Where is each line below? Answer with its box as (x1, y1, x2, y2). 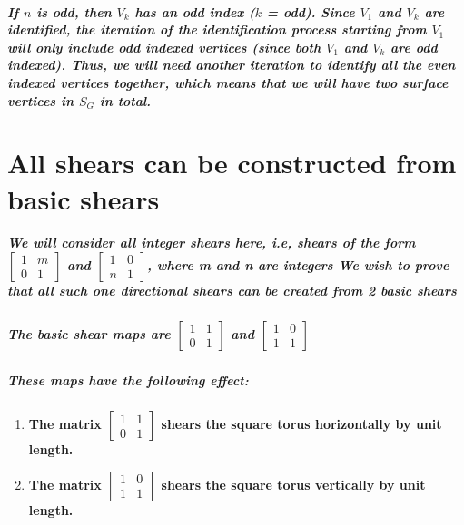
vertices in (7, 91, 74, 110)
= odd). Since (266, 2, 355, 21)
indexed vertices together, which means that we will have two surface (7, 73, 449, 92)
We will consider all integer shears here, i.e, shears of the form (7, 233, 416, 252)
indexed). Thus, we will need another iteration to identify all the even (7, 55, 456, 74)
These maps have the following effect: (7, 371, 249, 390)
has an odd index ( (134, 2, 255, 21)
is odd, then (36, 2, 112, 21)
